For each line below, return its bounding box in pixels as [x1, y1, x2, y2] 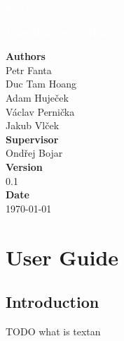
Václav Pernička [6, 104, 75, 119]
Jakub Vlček [6, 118, 60, 133]
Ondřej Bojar [6, 145, 63, 160]
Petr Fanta [6, 62, 52, 77]
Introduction [6, 291, 99, 313]
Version [6, 159, 43, 174]
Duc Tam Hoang [6, 76, 76, 91]
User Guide [6, 242, 119, 271]
